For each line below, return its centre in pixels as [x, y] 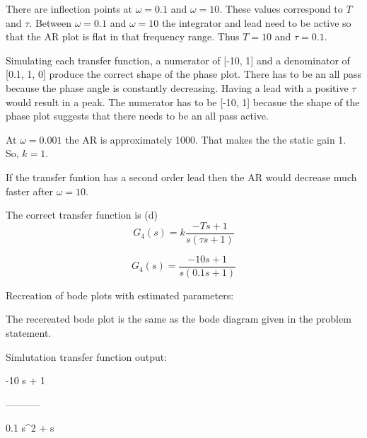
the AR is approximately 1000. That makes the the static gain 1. [206, 139]
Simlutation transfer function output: [87, 356]
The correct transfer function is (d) [82, 215]
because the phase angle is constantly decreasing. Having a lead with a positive [177, 87]
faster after [30, 191]
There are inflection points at [69, 8]
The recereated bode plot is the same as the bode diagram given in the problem [179, 319]
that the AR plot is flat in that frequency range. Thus [123, 36]
